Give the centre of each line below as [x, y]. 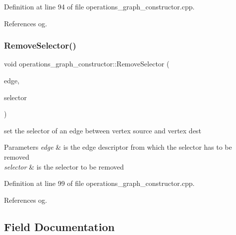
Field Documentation [59, 226]
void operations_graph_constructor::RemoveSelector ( [87, 64]
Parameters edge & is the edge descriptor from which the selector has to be [118, 147]
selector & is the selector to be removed [64, 166]
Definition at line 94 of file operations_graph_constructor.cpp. [99, 6]
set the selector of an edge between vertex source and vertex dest [103, 130]
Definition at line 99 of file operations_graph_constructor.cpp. [99, 183]
